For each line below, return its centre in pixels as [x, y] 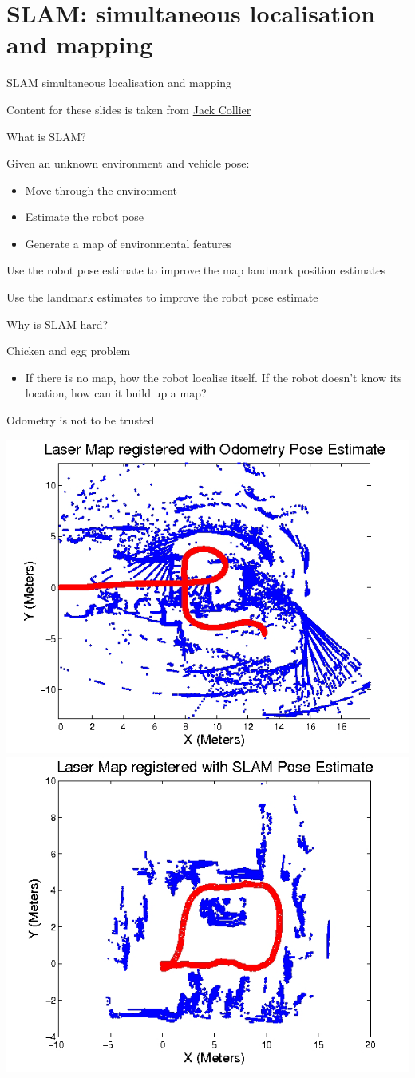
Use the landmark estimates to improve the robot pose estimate [162, 297]
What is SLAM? [46, 136]
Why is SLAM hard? [57, 324]
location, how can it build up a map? [116, 393]
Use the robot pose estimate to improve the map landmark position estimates [196, 270]
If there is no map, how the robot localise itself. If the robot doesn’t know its [213, 377]
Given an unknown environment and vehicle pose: [128, 163]
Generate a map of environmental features [128, 243]
